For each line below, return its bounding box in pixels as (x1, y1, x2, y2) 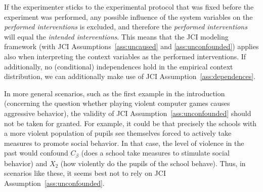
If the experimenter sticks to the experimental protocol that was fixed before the (4, 2, 254, 12)
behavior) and (4, 158, 48, 168)
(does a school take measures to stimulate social (81, 147, 230, 158)
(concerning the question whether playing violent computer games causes (4, 98, 230, 108)
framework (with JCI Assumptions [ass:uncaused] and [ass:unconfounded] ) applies (4, 41, 259, 52)
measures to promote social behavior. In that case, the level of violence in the (4, 137, 244, 148)
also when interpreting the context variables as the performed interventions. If (4, 51, 246, 61)
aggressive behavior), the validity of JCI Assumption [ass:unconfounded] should (4, 107, 251, 118)
